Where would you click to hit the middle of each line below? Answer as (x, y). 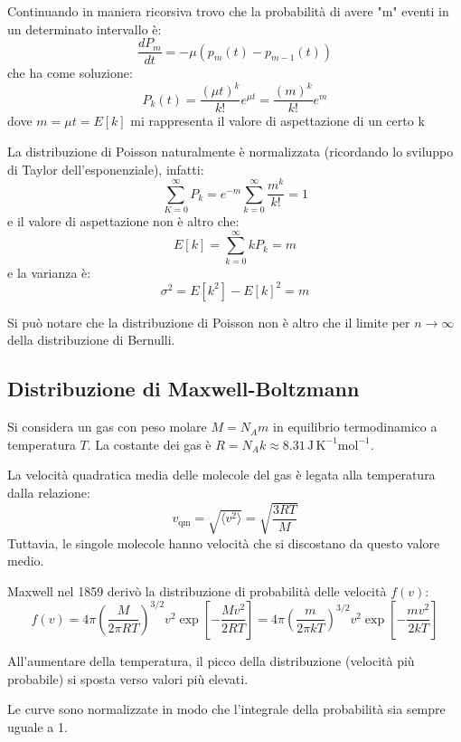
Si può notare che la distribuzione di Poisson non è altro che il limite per (209, 322)
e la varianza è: (49, 272)
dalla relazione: (49, 493)
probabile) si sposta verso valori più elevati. (128, 678)
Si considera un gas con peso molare (107, 427)
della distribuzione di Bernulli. (91, 340)
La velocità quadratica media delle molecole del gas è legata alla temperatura (221, 475)
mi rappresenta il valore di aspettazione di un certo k (278, 121)
